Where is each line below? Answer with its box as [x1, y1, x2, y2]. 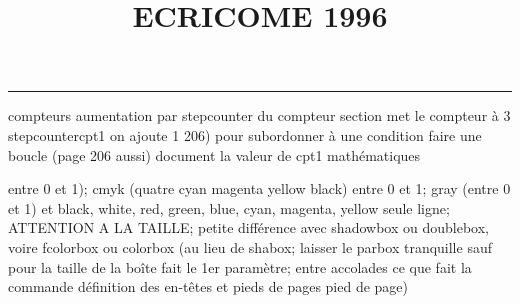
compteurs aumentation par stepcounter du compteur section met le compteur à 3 [8, 105, 511, 126]
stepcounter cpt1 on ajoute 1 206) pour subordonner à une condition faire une [8, 124, 482, 145]
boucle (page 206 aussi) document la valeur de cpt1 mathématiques [8, 144, 421, 165]
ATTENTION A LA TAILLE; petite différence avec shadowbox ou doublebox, [8, 217, 489, 238]
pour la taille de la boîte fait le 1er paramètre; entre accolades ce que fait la [8, 256, 472, 277]
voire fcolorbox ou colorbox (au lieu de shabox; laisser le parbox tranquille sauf [8, 236, 492, 257]
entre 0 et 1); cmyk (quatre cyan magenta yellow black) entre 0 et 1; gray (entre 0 [8, 178, 511, 199]
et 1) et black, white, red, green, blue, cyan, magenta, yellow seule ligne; [8, 197, 450, 218]
